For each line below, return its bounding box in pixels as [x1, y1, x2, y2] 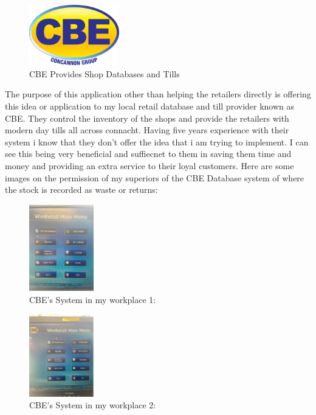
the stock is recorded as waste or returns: [5, 183, 158, 196]
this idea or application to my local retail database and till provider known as [5, 100, 295, 113]
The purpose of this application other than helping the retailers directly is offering [5, 88, 311, 100]
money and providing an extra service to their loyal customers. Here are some [5, 159, 294, 172]
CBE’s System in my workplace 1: [29, 293, 156, 305]
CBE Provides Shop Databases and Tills [29, 67, 180, 80]
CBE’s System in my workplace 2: [29, 399, 156, 411]
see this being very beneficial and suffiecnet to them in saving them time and [5, 147, 292, 160]
